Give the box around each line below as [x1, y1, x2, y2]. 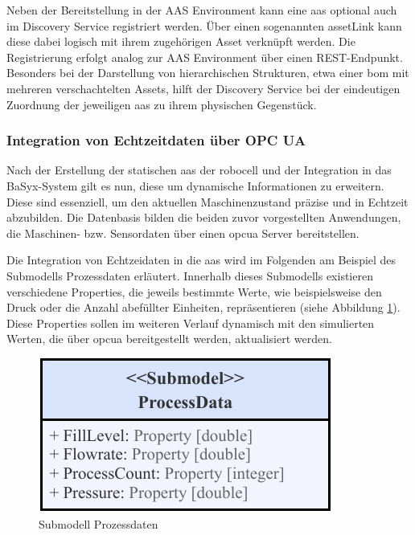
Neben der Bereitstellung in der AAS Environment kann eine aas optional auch [6, 2, 397, 18]
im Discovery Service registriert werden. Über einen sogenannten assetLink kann [6, 17, 402, 34]
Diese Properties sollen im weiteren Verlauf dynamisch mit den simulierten [6, 314, 375, 331]
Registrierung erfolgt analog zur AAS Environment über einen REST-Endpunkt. [6, 48, 403, 65]
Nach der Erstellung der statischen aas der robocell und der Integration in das [6, 161, 392, 178]
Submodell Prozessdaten [39, 515, 158, 532]
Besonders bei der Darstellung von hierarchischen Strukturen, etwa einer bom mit [6, 64, 409, 81]
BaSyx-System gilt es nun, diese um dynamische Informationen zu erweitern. [6, 177, 384, 194]
